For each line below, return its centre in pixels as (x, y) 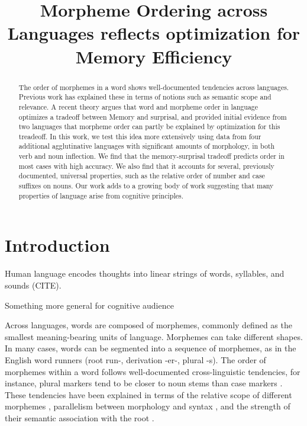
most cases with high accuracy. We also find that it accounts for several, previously (146, 166)
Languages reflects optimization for (154, 33)
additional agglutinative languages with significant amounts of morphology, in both (147, 146)
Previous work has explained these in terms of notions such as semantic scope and (145, 97)
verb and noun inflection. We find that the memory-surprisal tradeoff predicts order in (151, 156)
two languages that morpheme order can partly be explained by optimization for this (149, 126)
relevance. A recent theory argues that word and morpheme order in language (138, 106)
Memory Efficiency (154, 56)
